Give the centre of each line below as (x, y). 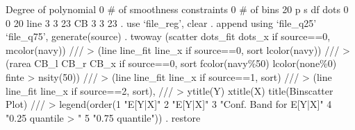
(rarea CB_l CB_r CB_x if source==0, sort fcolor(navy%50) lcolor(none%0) (171, 63)
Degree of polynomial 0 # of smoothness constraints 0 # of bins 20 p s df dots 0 (177, 9)
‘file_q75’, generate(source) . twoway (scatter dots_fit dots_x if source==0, (168, 36)
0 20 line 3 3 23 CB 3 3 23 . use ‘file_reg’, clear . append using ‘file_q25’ (161, 22)
